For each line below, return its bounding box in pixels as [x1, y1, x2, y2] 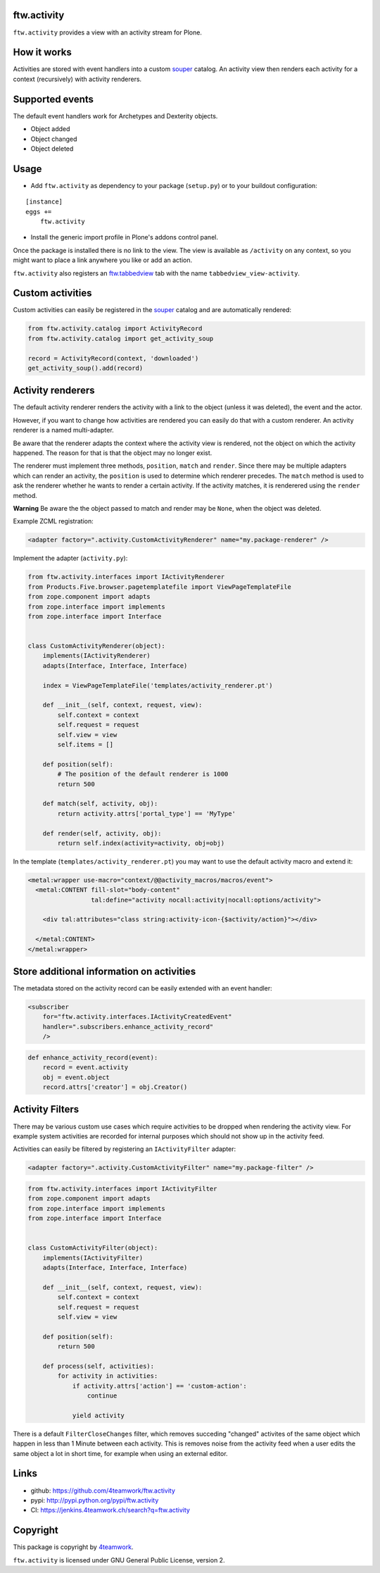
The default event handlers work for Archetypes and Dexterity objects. [13, 111, 218, 120]
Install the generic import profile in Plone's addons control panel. [30, 233, 218, 242]
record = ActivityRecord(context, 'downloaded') [27, 354, 199, 362]
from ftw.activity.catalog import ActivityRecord [27, 325, 203, 332]
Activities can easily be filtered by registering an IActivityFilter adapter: [13, 1145, 236, 1153]
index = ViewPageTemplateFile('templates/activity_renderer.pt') [42, 681, 273, 690]
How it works [13, 46, 72, 58]
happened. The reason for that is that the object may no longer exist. [13, 449, 213, 457]
